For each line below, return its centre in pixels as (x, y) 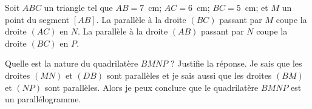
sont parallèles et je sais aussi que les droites (189, 75)
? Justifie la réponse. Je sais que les (236, 63)
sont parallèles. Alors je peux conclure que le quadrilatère (151, 87)
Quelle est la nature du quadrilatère (72, 63)
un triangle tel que (78, 7)
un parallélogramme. (43, 99)
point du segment (37, 19)
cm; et (256, 7)
